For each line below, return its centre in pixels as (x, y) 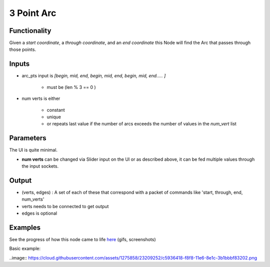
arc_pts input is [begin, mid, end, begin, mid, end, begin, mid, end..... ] (94, 76)
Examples (25, 227)
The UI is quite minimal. (33, 150)
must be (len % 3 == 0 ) (71, 87)
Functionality (30, 31)
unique (54, 117)
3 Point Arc (33, 13)
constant (56, 110)
